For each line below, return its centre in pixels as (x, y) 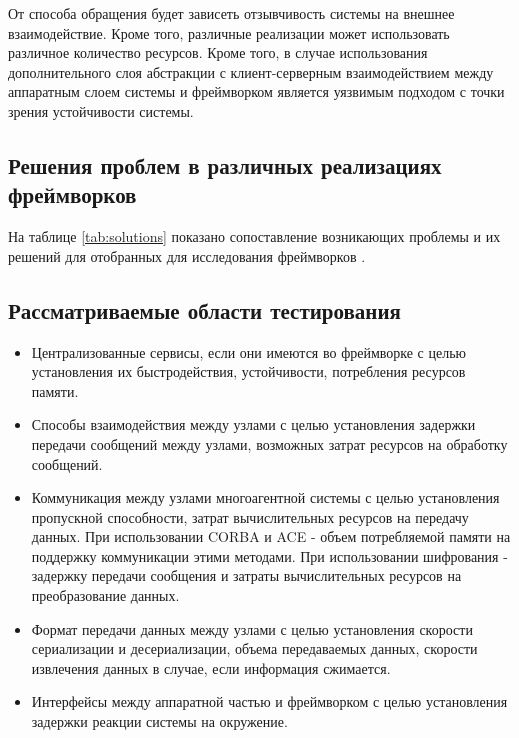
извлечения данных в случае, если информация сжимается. (211, 667)
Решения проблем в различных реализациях (225, 164)
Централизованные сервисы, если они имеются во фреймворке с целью (249, 351)
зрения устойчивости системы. (101, 110)
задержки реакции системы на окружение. (159, 721)
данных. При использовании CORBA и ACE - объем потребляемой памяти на (271, 536)
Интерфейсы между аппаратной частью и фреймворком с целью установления (269, 701)
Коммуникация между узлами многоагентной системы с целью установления (265, 497)
